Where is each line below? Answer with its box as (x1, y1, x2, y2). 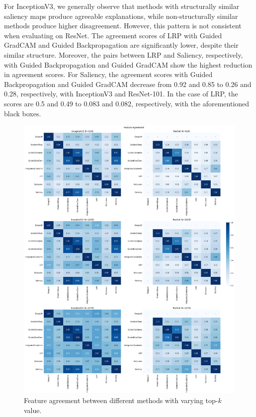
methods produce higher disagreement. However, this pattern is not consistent (4, 20, 242, 31)
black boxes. (4, 108, 41, 118)
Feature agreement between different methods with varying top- (24, 395, 218, 406)
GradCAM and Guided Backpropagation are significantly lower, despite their (4, 40, 239, 50)
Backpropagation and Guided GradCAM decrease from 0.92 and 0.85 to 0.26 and (4, 79, 252, 89)
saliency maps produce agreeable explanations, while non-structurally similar (4, 10, 238, 21)
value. (24, 405, 42, 415)
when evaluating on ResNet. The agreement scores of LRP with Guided (4, 30, 222, 40)
